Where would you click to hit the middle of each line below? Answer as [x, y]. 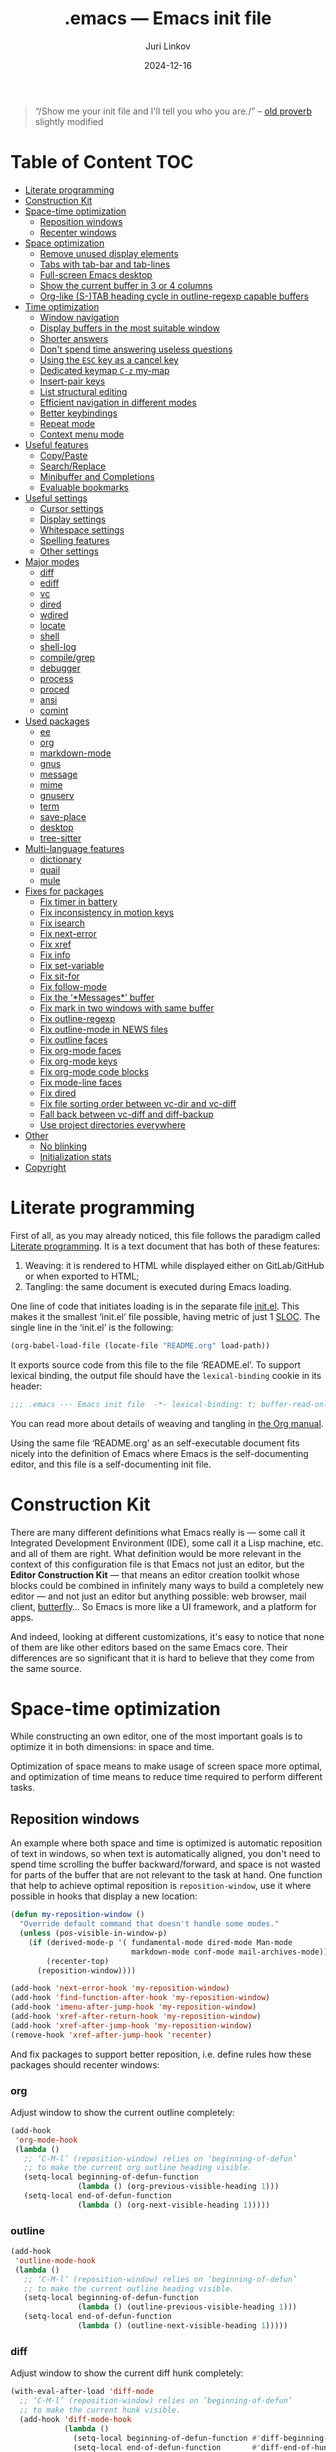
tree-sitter [60, 838]
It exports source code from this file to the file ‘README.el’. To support [155, 1364]
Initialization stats [75, 1156]
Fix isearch [62, 923]
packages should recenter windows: [85, 2064]
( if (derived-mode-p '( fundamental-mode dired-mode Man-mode [160, 1942]
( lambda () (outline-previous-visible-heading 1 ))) [187, 2307]
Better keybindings [78, 413]
